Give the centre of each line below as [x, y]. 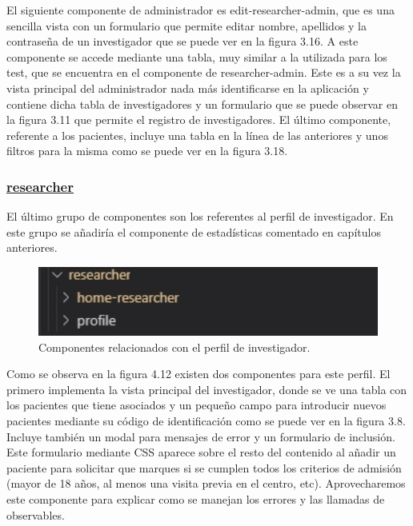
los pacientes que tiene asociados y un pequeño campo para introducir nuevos [196, 405]
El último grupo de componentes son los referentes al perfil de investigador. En [200, 216]
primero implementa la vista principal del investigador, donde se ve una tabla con [207, 389]
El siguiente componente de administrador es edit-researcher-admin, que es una [200, 10]
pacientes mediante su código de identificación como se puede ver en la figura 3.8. [206, 420]
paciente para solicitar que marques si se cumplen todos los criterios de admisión [204, 467]
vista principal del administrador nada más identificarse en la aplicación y [188, 88]
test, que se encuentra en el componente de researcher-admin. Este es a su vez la [204, 72]
